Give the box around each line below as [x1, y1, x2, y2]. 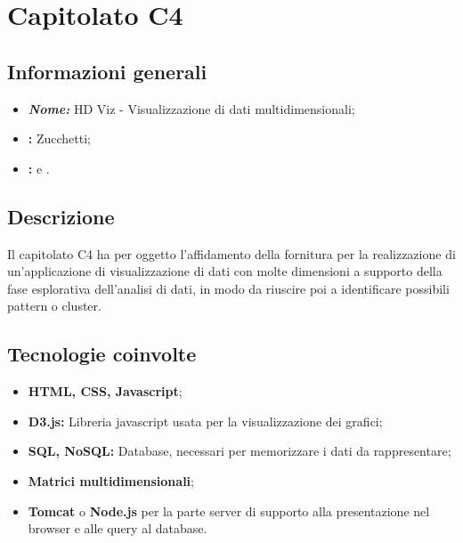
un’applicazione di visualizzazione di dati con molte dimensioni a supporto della [7, 262, 443, 280]
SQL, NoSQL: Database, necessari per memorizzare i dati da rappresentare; [28, 442, 451, 460]
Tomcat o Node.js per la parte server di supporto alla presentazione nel [28, 501, 430, 520]
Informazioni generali [7, 57, 207, 85]
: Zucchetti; [28, 129, 91, 148]
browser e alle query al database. [28, 519, 207, 538]
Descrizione [7, 202, 115, 230]
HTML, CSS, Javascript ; [28, 382, 183, 401]
